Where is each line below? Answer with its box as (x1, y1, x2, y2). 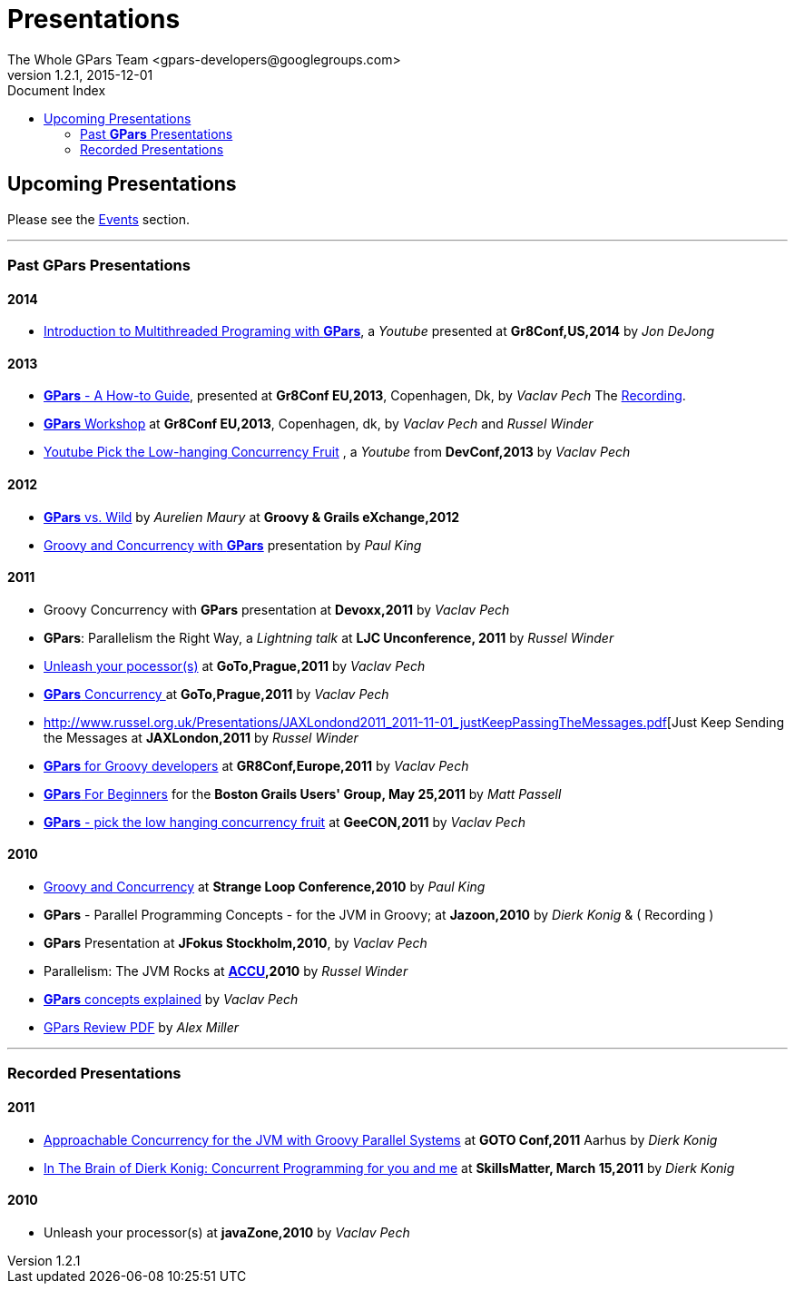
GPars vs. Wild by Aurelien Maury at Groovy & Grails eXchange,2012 (44, 508, 459, 525)
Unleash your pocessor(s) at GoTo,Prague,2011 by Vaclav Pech (44, 657, 426, 674)
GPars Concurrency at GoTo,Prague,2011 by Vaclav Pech (44, 685, 389, 702)
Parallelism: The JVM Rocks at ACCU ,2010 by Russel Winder (44, 963, 408, 980)
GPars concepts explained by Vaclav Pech (44, 991, 299, 1008)
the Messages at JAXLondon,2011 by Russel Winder (44, 729, 358, 745)
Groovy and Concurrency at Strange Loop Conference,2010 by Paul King (44, 879, 486, 895)
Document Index (7, 82, 106, 98)
